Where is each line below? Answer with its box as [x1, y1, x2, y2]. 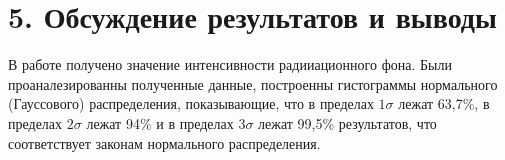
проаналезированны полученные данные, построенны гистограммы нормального [8, 73, 498, 94]
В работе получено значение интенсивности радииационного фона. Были [8, 54, 452, 75]
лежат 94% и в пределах [86, 112, 234, 133]
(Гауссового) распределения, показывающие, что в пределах [8, 93, 374, 114]
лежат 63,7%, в [398, 93, 490, 114]
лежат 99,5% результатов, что [258, 112, 437, 133]
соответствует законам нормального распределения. [8, 132, 321, 153]
